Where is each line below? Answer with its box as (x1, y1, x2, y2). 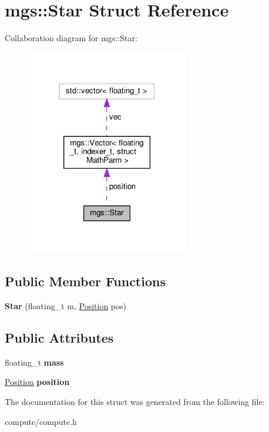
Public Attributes (5, 329, 114, 347)
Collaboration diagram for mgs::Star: (5, 32, 137, 44)
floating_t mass (5, 356, 64, 368)
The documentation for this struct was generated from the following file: (5, 396, 265, 408)
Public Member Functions (5, 272, 166, 290)
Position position (5, 376, 70, 388)
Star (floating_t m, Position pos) (5, 300, 126, 312)
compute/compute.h (5, 415, 77, 427)
